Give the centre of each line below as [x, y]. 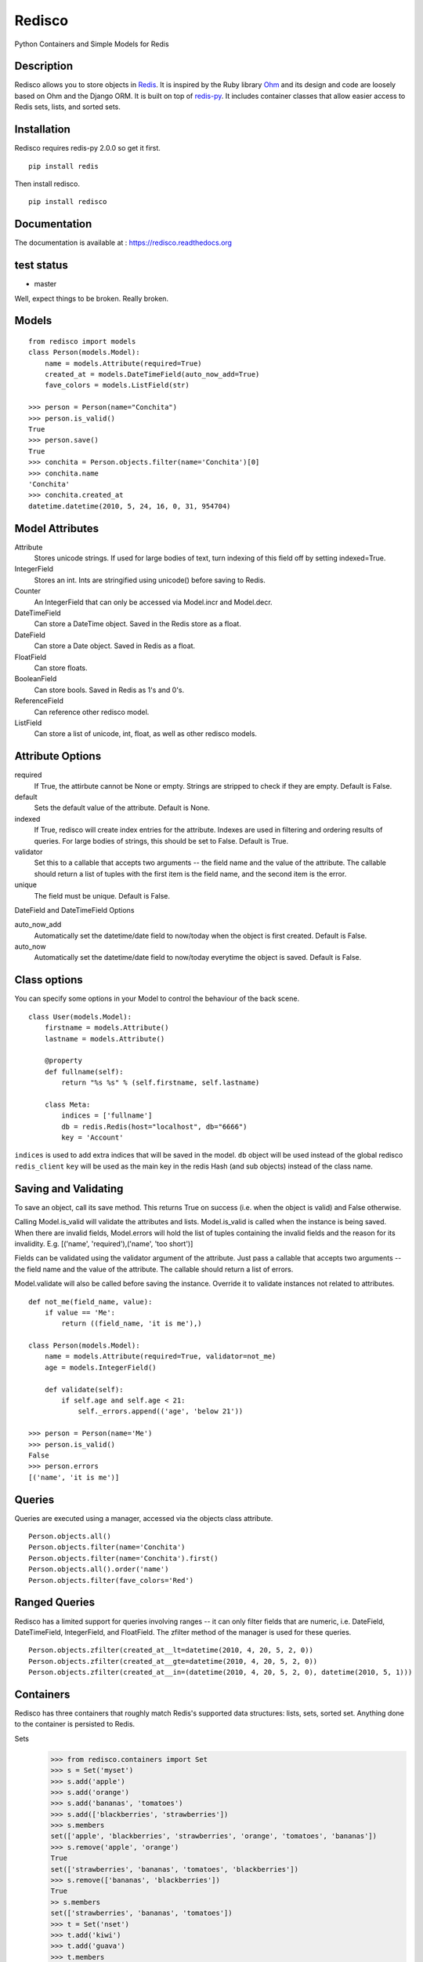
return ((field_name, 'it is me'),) [132, 1324]
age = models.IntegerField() [100, 1367]
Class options [49, 980]
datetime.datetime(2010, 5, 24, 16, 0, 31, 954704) [130, 506]
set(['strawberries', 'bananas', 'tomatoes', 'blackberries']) [175, 1869]
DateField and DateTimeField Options [74, 910]
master [45, 284]
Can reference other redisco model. [92, 712]
